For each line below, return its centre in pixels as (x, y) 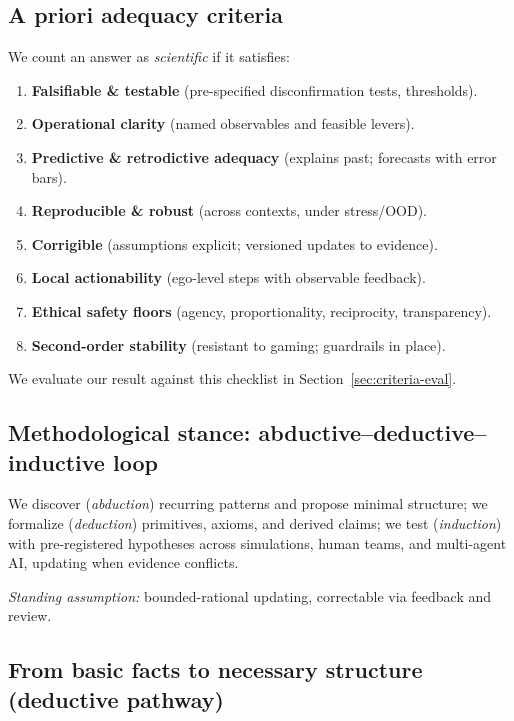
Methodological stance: (129, 432)
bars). (49, 176)
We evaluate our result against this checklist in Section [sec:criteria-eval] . (232, 378)
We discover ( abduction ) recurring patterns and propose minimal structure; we (248, 503)
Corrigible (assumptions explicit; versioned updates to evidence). (234, 243)
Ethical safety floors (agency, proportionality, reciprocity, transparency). (261, 310)
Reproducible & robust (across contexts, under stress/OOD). (229, 210)
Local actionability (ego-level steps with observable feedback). (228, 277)
